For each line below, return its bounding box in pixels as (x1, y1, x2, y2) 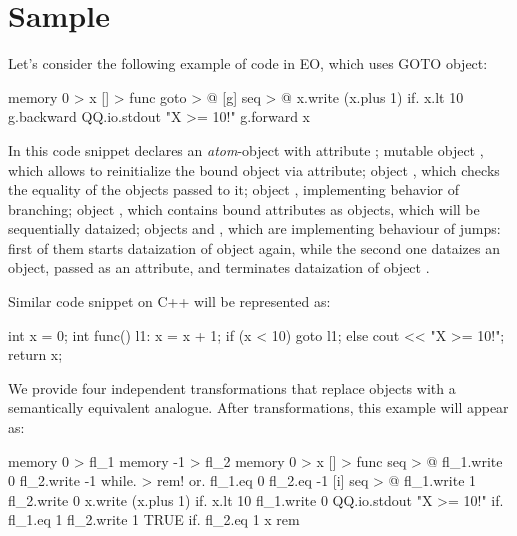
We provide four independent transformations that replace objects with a (8, 377, 456, 398)
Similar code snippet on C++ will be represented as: (8, 291, 331, 312)
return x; (8, 344, 63, 365)
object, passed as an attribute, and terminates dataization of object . (8, 257, 430, 278)
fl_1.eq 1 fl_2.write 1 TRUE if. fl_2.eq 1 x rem (8, 509, 300, 530)
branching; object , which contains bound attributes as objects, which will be (8, 198, 480, 219)
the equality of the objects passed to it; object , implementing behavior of (8, 179, 459, 200)
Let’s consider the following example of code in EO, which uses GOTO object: (8, 53, 488, 74)
